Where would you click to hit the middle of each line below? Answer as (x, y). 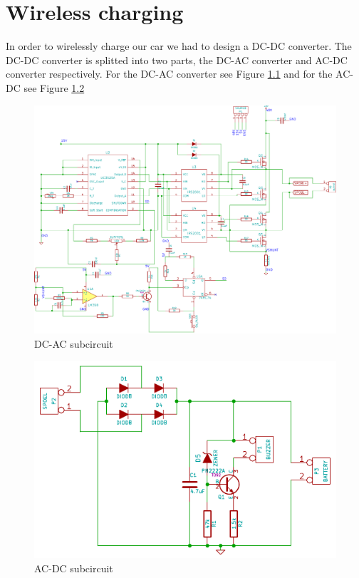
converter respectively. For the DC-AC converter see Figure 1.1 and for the (169, 74)
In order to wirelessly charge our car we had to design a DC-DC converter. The (179, 46)
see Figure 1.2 (54, 87)
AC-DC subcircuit (74, 568)
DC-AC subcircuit (74, 343)
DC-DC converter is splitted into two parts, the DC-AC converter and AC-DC (177, 60)
